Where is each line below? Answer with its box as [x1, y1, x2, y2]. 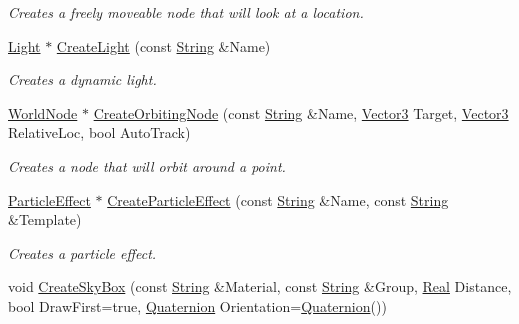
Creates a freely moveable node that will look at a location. [8, 2, 364, 22]
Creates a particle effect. [8, 242, 157, 263]
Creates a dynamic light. [8, 69, 157, 90]
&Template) [8, 209, 82, 230]
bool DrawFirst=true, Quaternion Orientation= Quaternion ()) [8, 295, 387, 316]
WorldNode [8, 102, 78, 123]
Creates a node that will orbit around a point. [8, 155, 286, 176]
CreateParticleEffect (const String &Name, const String [107, 189, 449, 210]
